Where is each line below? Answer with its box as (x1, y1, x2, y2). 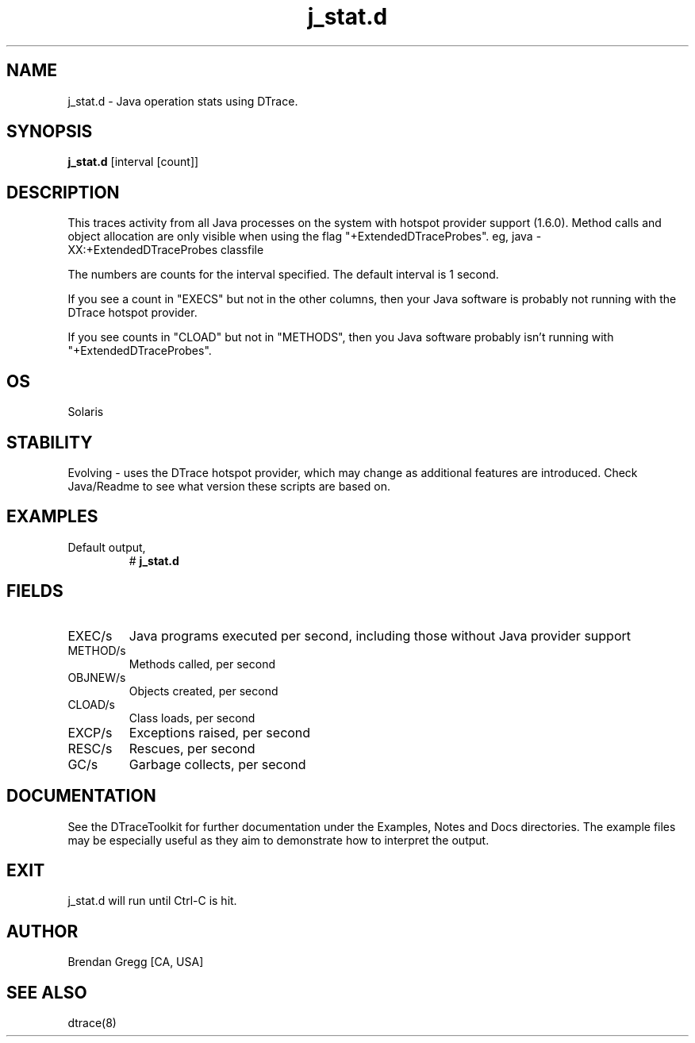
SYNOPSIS (6, 121, 93, 142)
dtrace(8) (67, 1016, 117, 1030)
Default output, (67, 540, 146, 554)
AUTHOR (6, 921, 79, 941)
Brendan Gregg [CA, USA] (67, 955, 204, 969)
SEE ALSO (6, 982, 87, 1003)
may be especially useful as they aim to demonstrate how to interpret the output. (67, 833, 490, 847)
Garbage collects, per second (129, 756, 306, 772)
